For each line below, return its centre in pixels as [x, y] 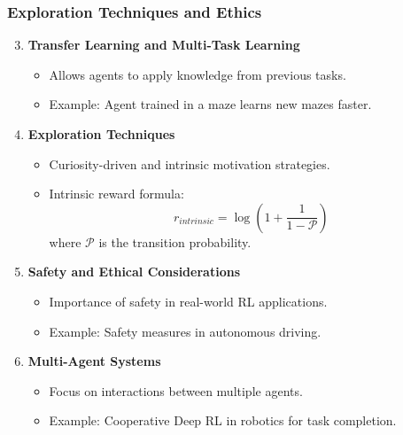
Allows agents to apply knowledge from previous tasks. [198, 74]
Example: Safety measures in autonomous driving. [185, 331]
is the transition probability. [175, 241]
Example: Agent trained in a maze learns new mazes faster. [210, 104]
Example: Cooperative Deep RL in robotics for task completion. [223, 420]
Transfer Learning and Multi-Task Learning [164, 45]
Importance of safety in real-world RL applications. [188, 301]
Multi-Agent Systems [94, 361]
